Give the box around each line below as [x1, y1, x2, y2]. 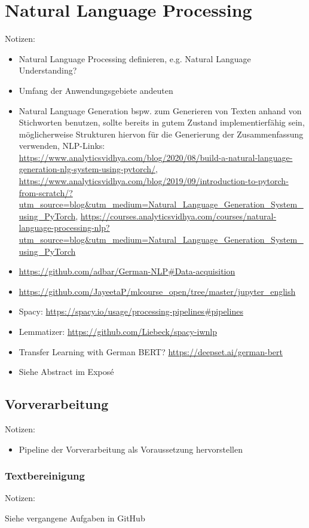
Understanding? [19, 64, 77, 77]
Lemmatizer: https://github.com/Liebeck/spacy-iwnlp [19, 325, 217, 337]
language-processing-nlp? [19, 221, 110, 234]
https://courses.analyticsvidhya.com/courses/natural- [80, 209, 277, 222]
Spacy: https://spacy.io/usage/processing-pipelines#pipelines [19, 305, 243, 318]
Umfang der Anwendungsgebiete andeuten [19, 84, 173, 96]
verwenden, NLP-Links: [19, 139, 105, 152]
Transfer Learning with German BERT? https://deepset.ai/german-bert [19, 345, 283, 358]
